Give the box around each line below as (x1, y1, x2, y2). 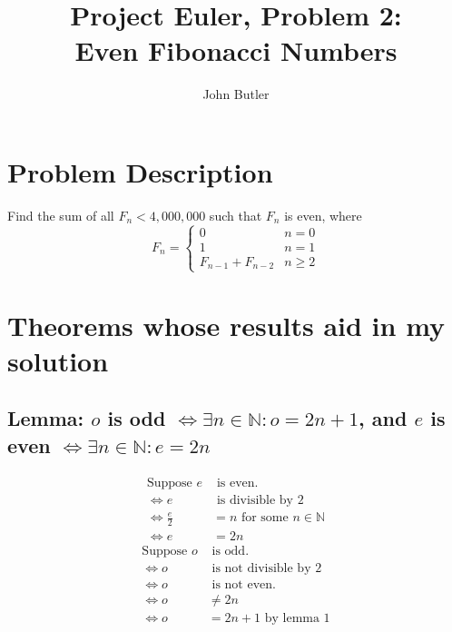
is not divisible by (211, 562, 311, 576)
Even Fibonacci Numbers (74, 32, 398, 69)
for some (241, 511, 289, 525)
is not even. (211, 578, 276, 592)
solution (7, 341, 109, 379)
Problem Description (7, 153, 273, 190)
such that (209, 205, 262, 224)
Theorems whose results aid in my (7, 306, 446, 343)
